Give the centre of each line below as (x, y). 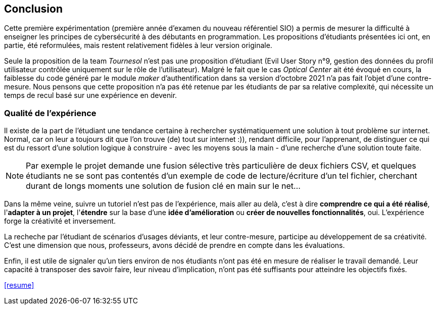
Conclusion (34, 9)
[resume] (19, 285)
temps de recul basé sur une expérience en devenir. (91, 95)
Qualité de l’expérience (50, 113)
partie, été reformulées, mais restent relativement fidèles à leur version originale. (138, 45)
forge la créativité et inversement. (60, 221)
